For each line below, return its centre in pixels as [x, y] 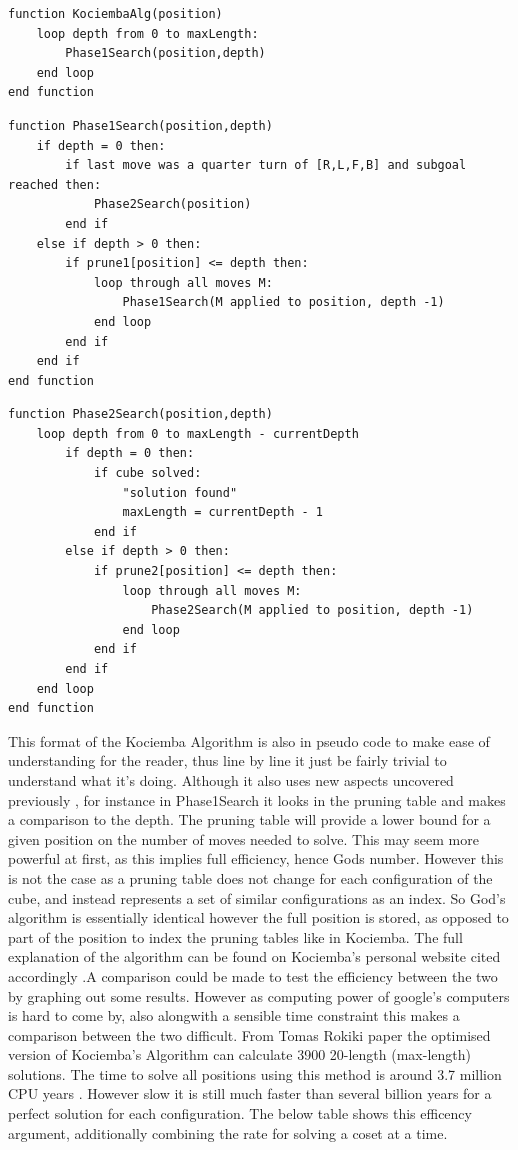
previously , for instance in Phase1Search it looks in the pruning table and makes [257, 799]
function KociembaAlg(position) [115, 14]
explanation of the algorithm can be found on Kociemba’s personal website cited [254, 956]
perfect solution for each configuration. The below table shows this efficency [240, 1113]
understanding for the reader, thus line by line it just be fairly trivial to [227, 760]
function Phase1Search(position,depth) [140, 125]
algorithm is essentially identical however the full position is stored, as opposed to [258, 917]
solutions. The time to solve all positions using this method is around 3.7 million [255, 1073]
